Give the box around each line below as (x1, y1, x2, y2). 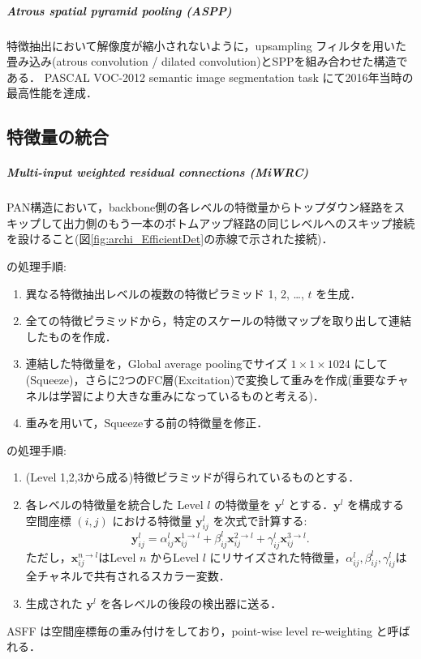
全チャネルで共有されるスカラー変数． (25, 567, 230, 584)
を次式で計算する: (213, 511, 307, 528)
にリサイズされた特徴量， (209, 548, 346, 565)
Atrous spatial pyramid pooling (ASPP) (6, 2, 232, 19)
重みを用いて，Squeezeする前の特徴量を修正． (25, 414, 268, 431)
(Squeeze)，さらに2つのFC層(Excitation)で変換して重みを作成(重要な (25, 371, 386, 388)
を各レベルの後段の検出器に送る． (100, 595, 282, 612)
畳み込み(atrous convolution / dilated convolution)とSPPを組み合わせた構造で (6, 53, 408, 70)
